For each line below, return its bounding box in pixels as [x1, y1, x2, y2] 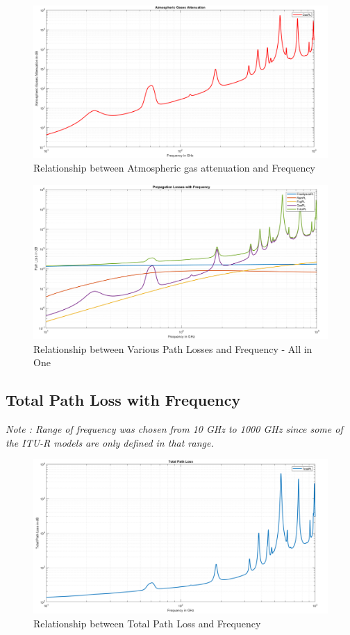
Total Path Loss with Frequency [6, 389, 241, 411]
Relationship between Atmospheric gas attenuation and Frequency [33, 160, 315, 175]
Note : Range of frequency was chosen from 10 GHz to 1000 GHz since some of [6, 421, 343, 436]
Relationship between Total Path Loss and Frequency [33, 616, 261, 630]
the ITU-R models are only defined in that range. [6, 435, 214, 450]
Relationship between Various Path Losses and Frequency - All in [33, 341, 312, 356]
